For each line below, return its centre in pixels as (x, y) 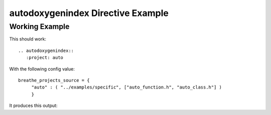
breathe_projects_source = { (54, 80)
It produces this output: (33, 105)
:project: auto (45, 58)
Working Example (39, 26)
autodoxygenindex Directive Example (89, 13)
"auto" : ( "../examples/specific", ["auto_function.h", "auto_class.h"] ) (127, 87)
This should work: (28, 39)
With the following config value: (42, 69)
